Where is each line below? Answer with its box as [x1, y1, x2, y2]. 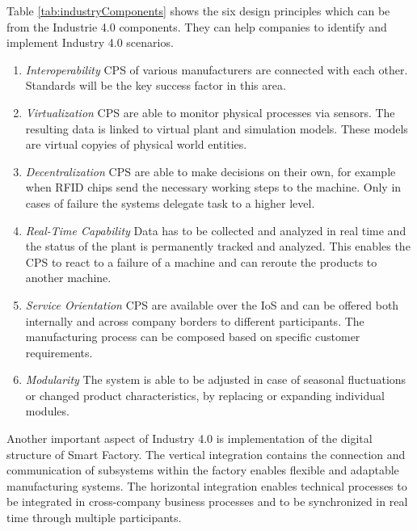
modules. [25, 402, 69, 419]
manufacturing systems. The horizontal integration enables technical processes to [6, 477, 407, 494]
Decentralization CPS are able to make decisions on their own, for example [25, 162, 396, 179]
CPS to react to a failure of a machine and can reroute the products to [25, 253, 377, 270]
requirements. [25, 343, 93, 360]
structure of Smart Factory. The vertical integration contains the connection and [6, 445, 406, 462]
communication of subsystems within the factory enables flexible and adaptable [6, 461, 399, 478]
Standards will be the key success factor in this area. [25, 77, 286, 94]
